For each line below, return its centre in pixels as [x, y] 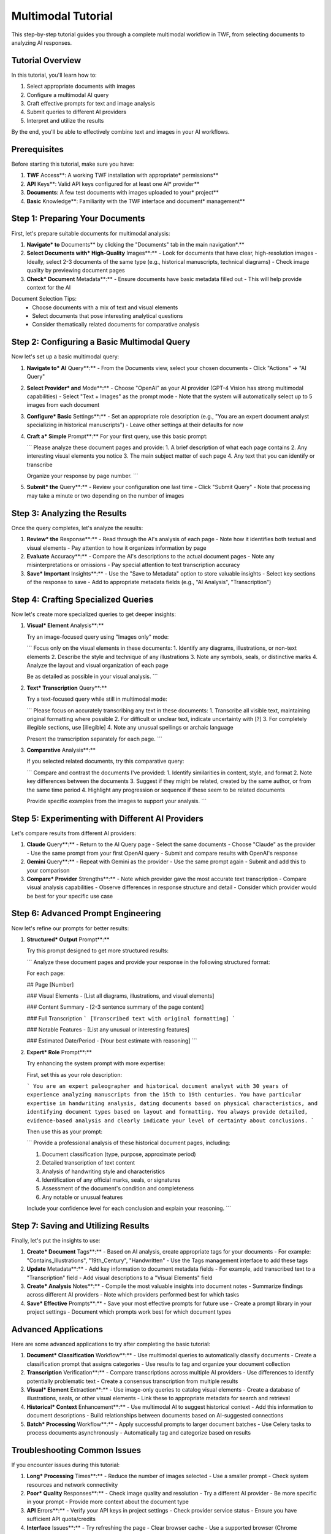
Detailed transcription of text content [88, 1163]
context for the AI [49, 287]
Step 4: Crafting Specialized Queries [82, 599]
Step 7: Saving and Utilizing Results [80, 1226]
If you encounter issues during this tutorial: [66, 1465]
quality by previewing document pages [76, 271]
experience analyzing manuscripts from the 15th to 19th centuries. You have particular [164, 1095]
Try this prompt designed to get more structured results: [97, 950]
